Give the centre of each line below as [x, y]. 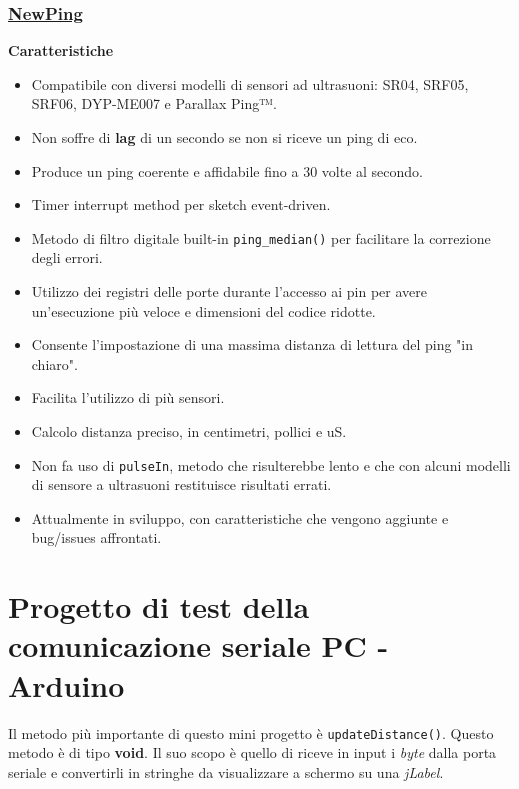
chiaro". [54, 363]
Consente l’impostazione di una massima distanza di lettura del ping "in [252, 344]
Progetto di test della [159, 606]
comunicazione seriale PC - [198, 645]
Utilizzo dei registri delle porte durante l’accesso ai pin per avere [229, 291]
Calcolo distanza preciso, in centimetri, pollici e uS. [189, 431]
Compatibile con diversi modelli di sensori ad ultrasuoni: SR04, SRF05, [250, 83]
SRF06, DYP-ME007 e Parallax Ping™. [154, 103]
